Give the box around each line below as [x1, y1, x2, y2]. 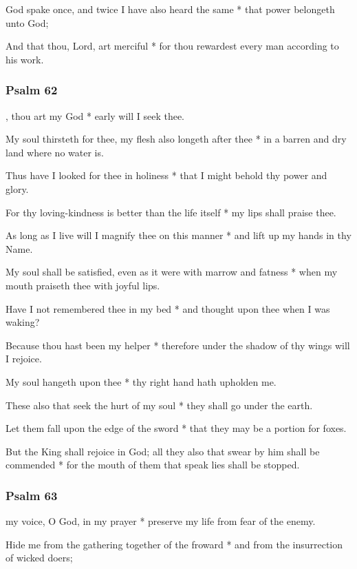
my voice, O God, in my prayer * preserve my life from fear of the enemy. [6, 514, 316, 528]
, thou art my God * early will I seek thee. [6, 108, 185, 123]
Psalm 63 [6, 486, 58, 504]
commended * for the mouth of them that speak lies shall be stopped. [6, 457, 300, 472]
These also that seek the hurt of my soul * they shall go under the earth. [6, 397, 313, 412]
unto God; [6, 15, 49, 30]
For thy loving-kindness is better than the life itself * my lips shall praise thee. [6, 205, 336, 219]
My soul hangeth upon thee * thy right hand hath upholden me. [6, 374, 277, 389]
